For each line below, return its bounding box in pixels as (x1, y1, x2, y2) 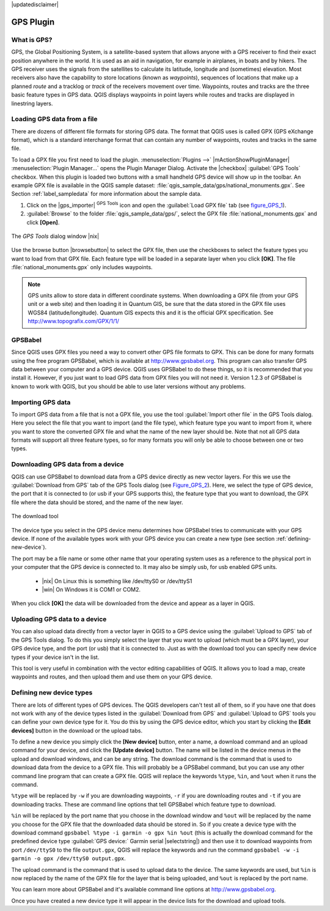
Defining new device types (11, 688, 93, 697)
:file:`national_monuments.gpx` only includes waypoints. (11, 264, 153, 271)
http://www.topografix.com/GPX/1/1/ (28, 318, 119, 325)
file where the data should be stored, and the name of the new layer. (11, 499, 183, 506)
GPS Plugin (11, 17, 55, 27)
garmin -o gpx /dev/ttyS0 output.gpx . (11, 855, 127, 862)
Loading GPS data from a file (11, 115, 98, 124)
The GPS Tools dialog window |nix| (11, 232, 100, 240)
